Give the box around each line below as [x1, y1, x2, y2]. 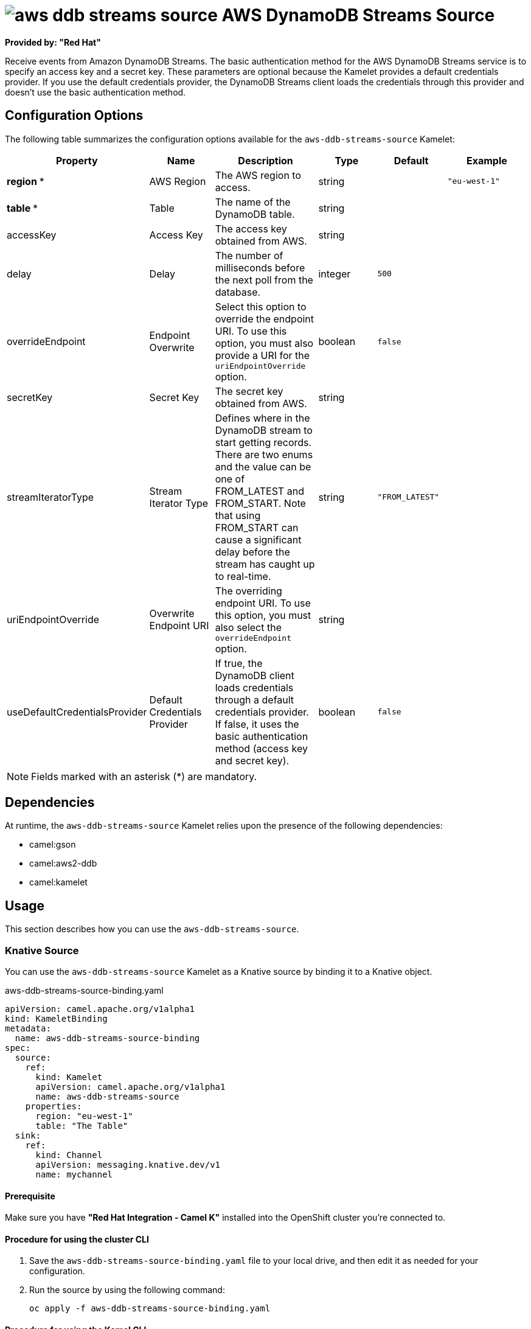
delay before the [215, 545, 290, 558]
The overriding [215, 584, 282, 597]
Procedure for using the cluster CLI [5, 1233, 149, 1244]
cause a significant [215, 533, 302, 546]
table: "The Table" [35, 1121, 128, 1131]
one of [215, 472, 245, 485]
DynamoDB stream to [215, 424, 313, 436]
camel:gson [29, 839, 76, 850]
